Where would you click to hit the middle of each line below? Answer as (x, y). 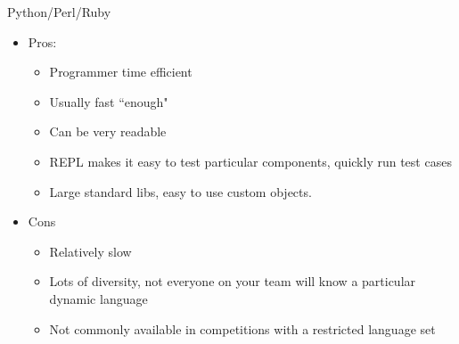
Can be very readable (108, 131)
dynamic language (98, 298)
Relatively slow (90, 251)
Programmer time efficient (121, 72)
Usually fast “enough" (109, 101)
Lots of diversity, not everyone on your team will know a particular (233, 281)
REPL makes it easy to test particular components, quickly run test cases (250, 161)
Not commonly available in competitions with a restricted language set (242, 328)
